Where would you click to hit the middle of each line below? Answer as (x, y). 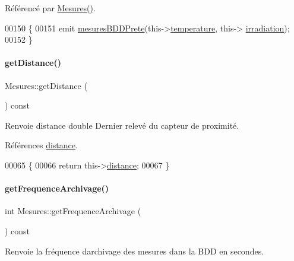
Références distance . (41, 145)
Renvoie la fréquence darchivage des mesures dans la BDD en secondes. (135, 251)
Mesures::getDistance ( (46, 85)
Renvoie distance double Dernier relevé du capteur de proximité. (122, 125)
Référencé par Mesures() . (50, 8)
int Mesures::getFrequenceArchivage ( (73, 211)
